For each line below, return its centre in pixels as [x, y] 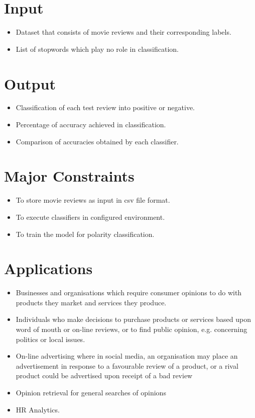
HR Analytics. [38, 409]
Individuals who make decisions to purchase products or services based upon [134, 319]
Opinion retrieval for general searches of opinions [91, 392]
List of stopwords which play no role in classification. [97, 49]
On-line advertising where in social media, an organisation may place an [127, 356]
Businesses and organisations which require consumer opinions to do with [129, 292]
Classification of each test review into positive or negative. [105, 107]
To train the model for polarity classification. [85, 234]
